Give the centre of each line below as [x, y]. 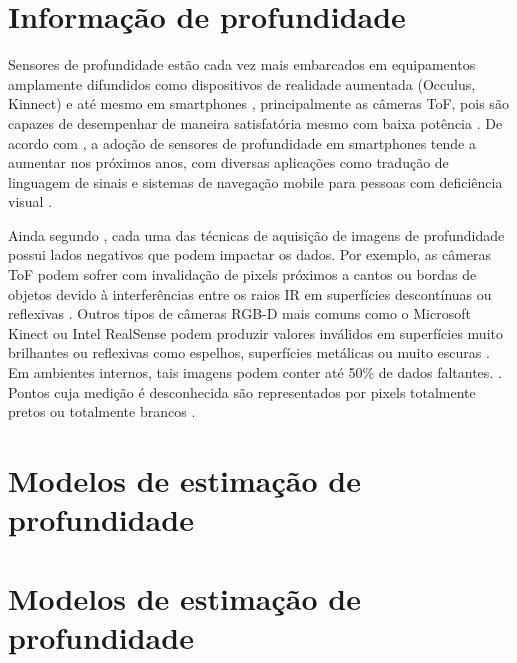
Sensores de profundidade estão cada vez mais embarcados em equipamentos [242, 64]
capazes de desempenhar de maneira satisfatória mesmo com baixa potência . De [255, 122]
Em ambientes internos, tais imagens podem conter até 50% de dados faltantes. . [255, 372]
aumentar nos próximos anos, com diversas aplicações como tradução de [228, 162]
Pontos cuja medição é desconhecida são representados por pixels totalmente [242, 391]
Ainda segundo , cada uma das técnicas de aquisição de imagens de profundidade [256, 234]
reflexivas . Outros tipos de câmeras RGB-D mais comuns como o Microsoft [239, 313]
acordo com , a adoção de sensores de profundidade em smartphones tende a [242, 142]
